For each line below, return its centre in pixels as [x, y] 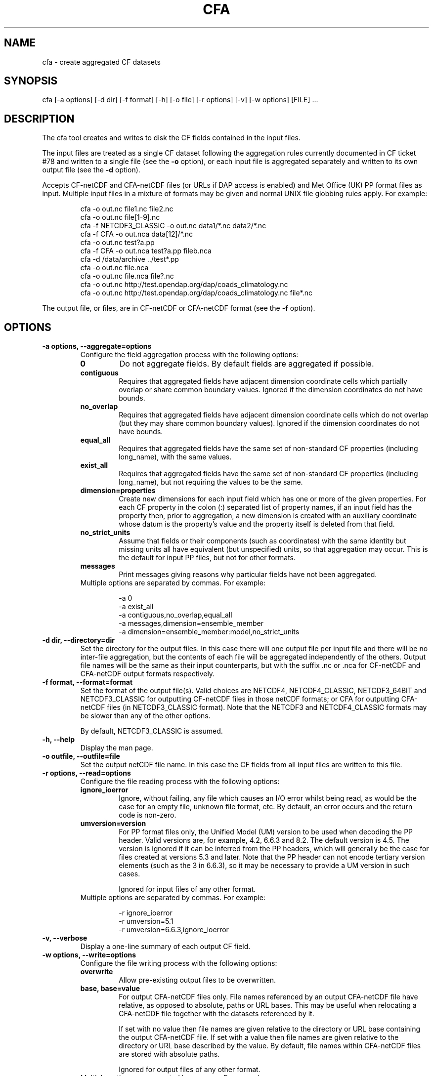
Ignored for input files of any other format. [187, 889]
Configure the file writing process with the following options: [179, 963]
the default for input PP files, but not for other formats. [207, 558]
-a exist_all [136, 607]
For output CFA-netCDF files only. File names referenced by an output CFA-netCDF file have [268, 997]
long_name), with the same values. [175, 457]
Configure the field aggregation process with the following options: [189, 355]
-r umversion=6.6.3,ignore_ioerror [174, 930]
